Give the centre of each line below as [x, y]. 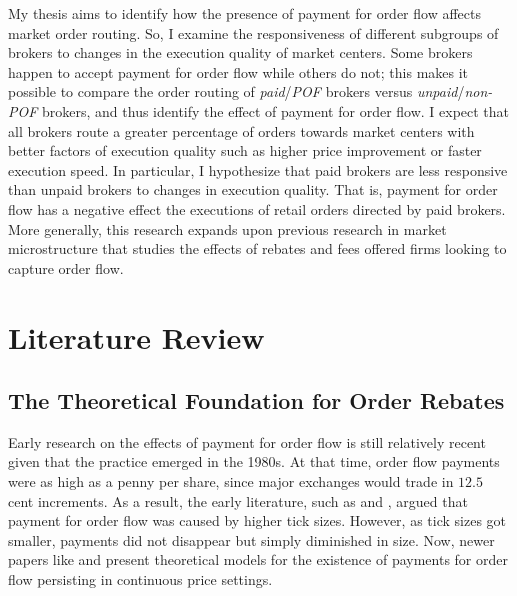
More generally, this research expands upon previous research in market [227, 228]
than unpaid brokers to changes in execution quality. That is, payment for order [253, 189]
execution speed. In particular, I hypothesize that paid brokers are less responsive [258, 169]
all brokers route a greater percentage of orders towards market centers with [241, 130]
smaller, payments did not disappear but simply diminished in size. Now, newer [251, 539]
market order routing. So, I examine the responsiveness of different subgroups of [253, 32]
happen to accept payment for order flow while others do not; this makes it [238, 71]
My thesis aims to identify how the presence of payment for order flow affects [244, 13]
